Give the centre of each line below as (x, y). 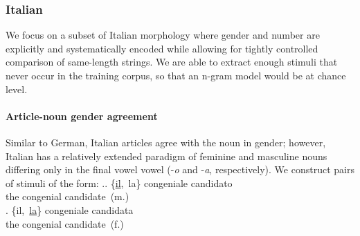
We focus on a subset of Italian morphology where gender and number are (163, 35)
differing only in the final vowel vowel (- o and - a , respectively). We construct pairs (180, 169)
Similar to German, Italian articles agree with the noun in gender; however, (166, 142)
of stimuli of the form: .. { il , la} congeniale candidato (119, 183)
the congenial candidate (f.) (65, 223)
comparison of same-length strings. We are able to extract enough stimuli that (172, 62)
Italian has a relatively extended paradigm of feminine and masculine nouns (166, 156)
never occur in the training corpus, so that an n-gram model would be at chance (176, 75)
